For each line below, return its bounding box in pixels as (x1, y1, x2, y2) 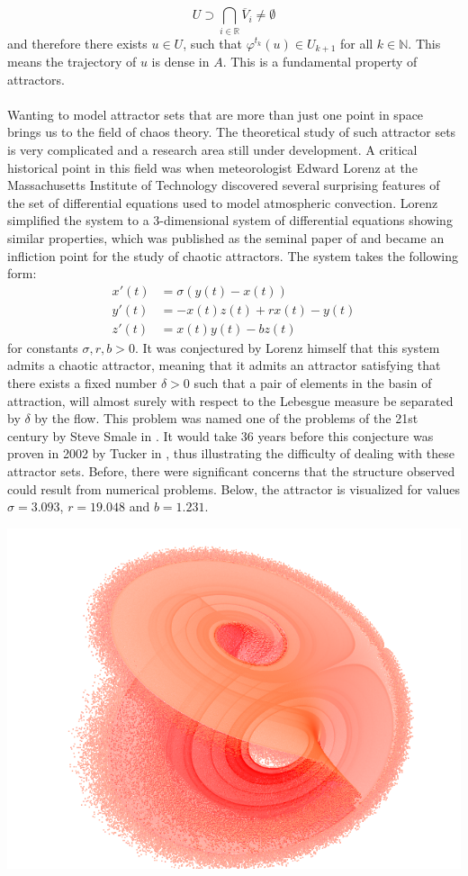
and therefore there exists (7, 33, 148, 52)
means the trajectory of (7, 52, 137, 70)
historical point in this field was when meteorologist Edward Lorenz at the (7, 158, 418, 176)
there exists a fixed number (7, 374, 157, 392)
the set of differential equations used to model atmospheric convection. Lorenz (7, 193, 438, 212)
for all (339, 33, 373, 52)
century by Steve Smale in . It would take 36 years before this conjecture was (7, 426, 434, 445)
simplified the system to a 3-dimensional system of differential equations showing (7, 211, 453, 230)
